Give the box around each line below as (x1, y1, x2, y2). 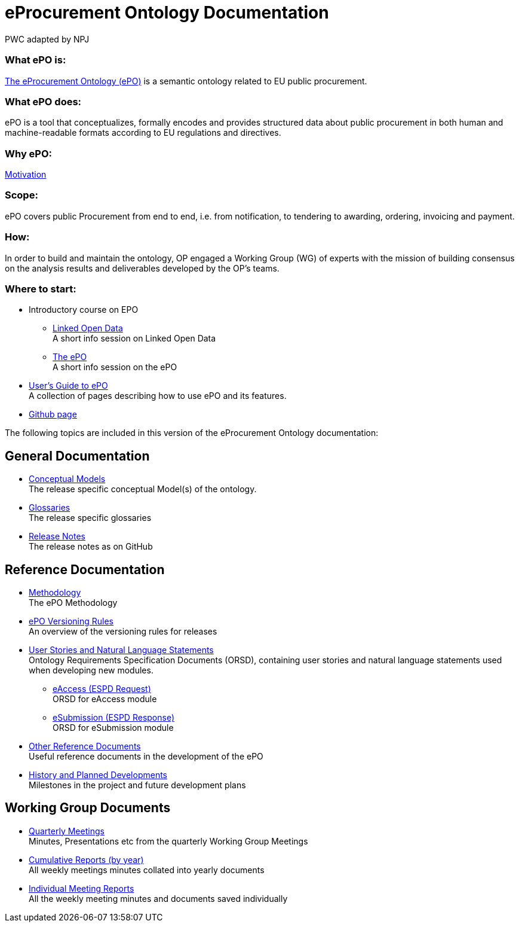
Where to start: (5, 282, 76, 295)
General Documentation (5, 448, 150, 463)
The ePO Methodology (29, 597, 118, 608)
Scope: (5, 189, 38, 202)
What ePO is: (5, 54, 66, 66)
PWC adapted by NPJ (5, 33, 90, 44)
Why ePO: (5, 147, 53, 160)
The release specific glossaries (29, 513, 152, 523)
